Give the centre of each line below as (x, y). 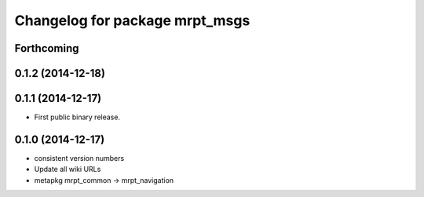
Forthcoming (47, 48)
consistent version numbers (79, 158)
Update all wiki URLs (68, 170)
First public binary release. (77, 117)
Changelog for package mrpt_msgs (132, 20)
